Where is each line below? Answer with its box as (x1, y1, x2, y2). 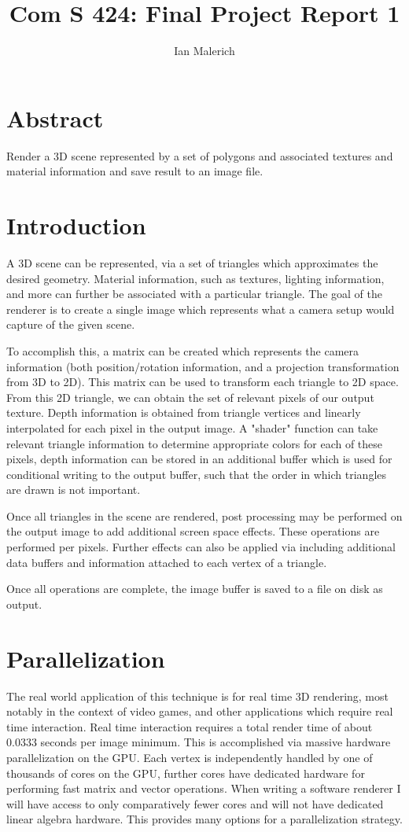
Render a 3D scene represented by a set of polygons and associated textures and (6, 147, 393, 164)
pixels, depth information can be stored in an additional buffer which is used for (6, 451, 392, 467)
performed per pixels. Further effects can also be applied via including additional (6, 539, 396, 555)
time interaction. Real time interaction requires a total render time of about (6, 718, 373, 734)
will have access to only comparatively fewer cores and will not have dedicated (6, 795, 384, 812)
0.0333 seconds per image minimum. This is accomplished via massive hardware (6, 734, 391, 750)
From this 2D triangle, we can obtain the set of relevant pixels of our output (6, 388, 374, 405)
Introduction (6, 209, 146, 241)
